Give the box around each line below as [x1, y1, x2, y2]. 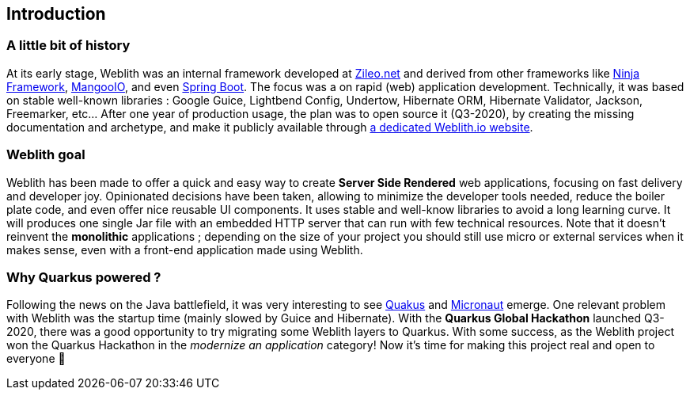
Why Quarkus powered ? [6, 268, 161, 285]
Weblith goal [6, 147, 85, 163]
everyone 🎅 [6, 352, 66, 366]
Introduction [6, 4, 106, 24]
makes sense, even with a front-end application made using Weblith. [6, 242, 363, 257]
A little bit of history [6, 37, 131, 54]
